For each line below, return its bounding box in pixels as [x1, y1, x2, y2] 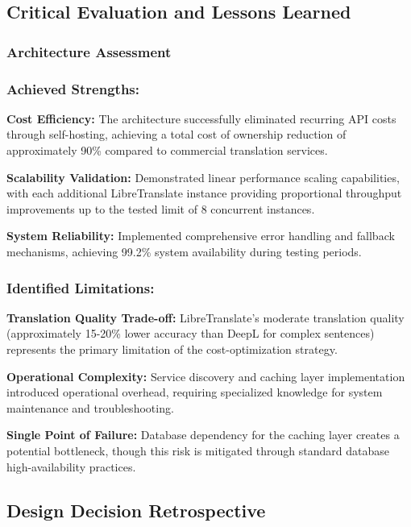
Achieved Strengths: [6, 78, 139, 98]
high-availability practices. [6, 458, 136, 475]
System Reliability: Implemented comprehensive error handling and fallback [6, 227, 395, 244]
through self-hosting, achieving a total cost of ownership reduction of [6, 126, 347, 143]
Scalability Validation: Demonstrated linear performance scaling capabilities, [6, 168, 400, 185]
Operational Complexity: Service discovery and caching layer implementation [6, 367, 405, 384]
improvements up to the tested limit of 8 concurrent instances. [6, 200, 315, 217]
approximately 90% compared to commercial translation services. [6, 142, 328, 159]
